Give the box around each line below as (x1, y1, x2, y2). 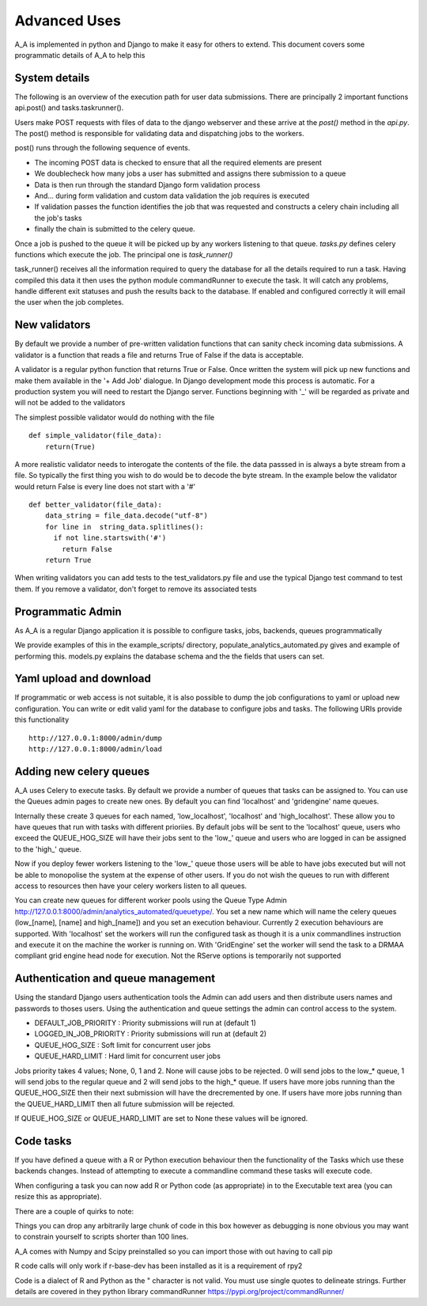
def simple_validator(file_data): (28, 431, 162, 440)
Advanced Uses (14, 12, 122, 29)
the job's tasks (34, 213, 82, 222)
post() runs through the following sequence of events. (14, 143, 191, 153)
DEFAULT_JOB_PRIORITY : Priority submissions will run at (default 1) (34, 1018, 257, 1028)
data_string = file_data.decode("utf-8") (44, 511, 209, 520)
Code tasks (14, 1134, 72, 1148)
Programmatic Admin (14, 605, 122, 618)
